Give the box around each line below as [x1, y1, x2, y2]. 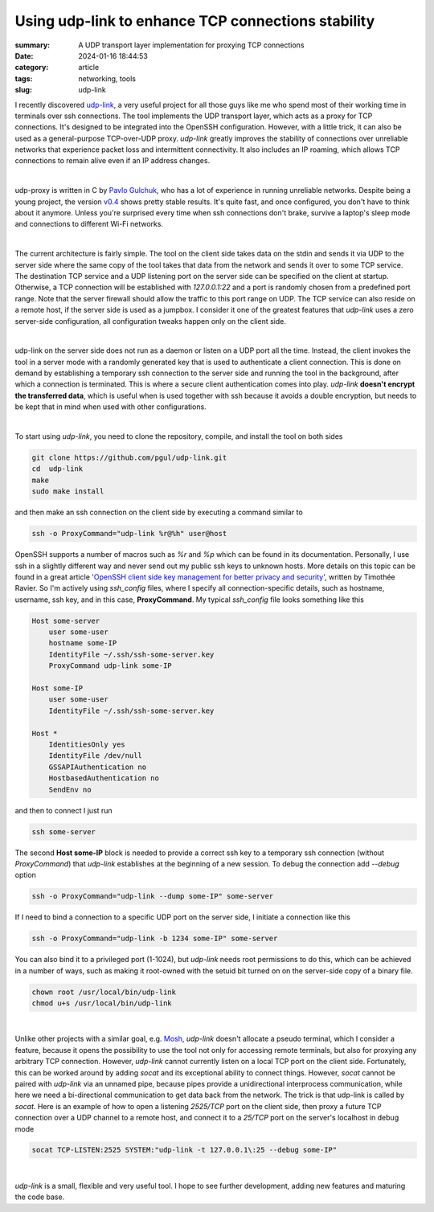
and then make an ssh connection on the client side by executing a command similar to [14, 507, 303, 518]
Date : [14, 51, 34, 60]
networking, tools [78, 73, 137, 84]
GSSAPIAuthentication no [48, 762, 147, 772]
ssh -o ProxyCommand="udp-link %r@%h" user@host [31, 529, 227, 538]
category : [14, 63, 49, 72]
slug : [14, 85, 32, 95]
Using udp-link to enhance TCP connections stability [14, 12, 375, 30]
